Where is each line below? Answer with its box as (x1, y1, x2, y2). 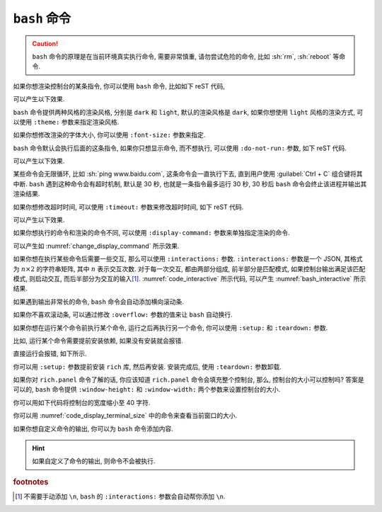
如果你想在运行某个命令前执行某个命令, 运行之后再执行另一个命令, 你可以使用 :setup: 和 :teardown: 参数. (13, 323, 328, 332)
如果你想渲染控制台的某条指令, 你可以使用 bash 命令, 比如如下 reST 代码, (13, 81, 226, 90)
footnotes (13, 477, 49, 487)
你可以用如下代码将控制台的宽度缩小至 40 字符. (13, 398, 151, 406)
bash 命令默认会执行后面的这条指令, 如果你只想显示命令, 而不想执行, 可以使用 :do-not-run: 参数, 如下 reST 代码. (13, 144, 347, 152)
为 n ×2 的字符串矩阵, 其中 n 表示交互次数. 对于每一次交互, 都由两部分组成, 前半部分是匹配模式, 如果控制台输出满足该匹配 (13, 264, 366, 273)
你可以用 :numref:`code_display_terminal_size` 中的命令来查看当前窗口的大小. (13, 411, 237, 420)
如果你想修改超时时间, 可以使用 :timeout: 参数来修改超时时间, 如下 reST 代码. (13, 203, 244, 211)
